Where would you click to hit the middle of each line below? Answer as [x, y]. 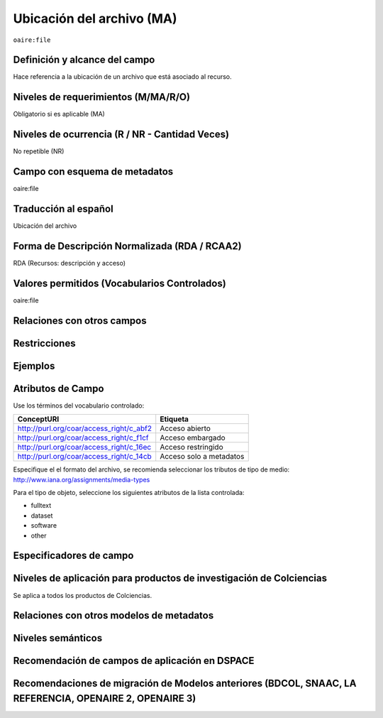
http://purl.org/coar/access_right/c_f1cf [83, 438]
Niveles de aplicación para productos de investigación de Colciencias [170, 578]
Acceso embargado [193, 438]
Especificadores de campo [73, 556]
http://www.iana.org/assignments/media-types [82, 479]
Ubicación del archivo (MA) [95, 18]
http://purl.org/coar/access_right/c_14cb [84, 457]
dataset [42, 516]
